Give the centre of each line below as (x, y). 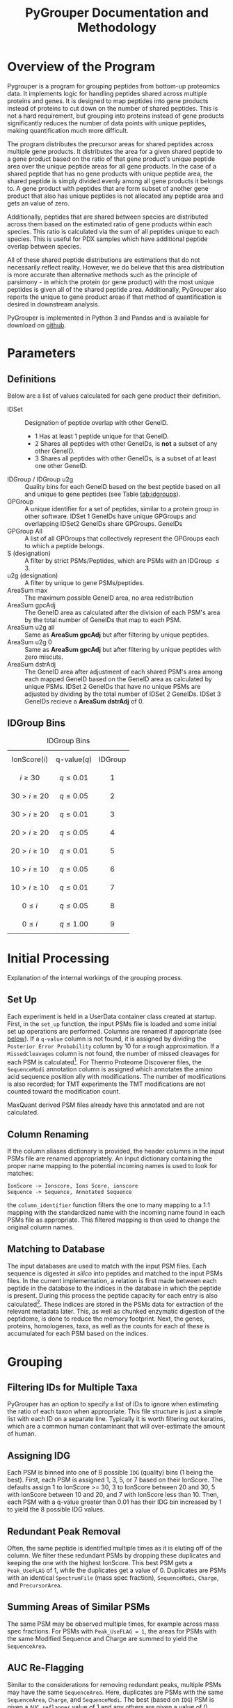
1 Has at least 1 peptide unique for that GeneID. (102, 436)
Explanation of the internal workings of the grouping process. (95, 977)
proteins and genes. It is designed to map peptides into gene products (108, 101)
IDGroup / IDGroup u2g (40, 479)
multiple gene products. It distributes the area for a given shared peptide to (115, 151)
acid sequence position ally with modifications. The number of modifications (117, 1077)
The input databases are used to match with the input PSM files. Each (107, 1266)
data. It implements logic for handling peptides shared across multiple (107, 93)
